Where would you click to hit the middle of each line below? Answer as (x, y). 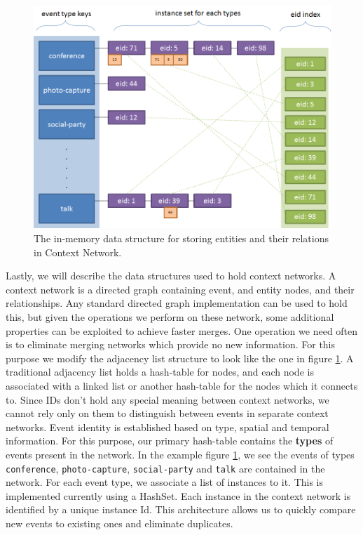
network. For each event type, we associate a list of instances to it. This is (165, 482)
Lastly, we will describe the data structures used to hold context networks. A (171, 276)
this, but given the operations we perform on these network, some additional (170, 316)
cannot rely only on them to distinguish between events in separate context (167, 413)
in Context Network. (78, 252)
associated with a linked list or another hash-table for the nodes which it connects (182, 385)
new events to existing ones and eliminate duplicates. (119, 523)
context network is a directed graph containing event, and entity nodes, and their (180, 289)
